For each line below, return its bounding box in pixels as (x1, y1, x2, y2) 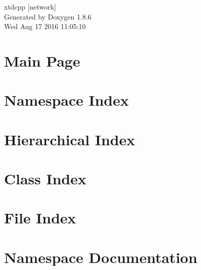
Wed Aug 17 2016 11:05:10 (4, 21, 86, 32)
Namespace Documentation (4, 246, 197, 267)
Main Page (4, 50, 80, 71)
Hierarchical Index (4, 129, 135, 149)
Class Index (4, 168, 86, 189)
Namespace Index (4, 90, 129, 110)
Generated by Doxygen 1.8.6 (4, 11, 91, 22)
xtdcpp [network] (4, 2, 56, 12)
